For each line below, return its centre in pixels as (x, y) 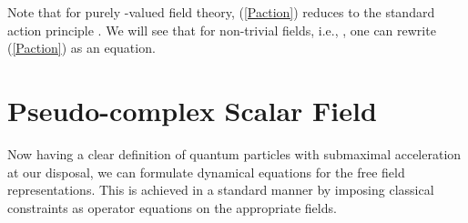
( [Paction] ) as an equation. (81, 48)
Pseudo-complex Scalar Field (192, 110)
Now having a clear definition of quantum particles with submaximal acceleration (234, 153)
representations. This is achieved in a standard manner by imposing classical (221, 190)
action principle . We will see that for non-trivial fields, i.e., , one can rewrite (222, 30)
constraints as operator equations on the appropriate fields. (172, 207)
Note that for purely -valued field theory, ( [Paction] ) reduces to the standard (221, 12)
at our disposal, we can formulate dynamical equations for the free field (206, 172)
